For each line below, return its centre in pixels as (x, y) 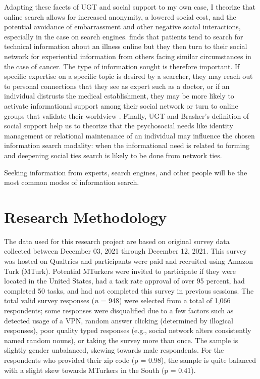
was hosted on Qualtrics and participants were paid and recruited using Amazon (128, 261)
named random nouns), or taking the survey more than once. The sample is (121, 340)
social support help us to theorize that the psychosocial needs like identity (119, 126)
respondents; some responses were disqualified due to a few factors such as (119, 310)
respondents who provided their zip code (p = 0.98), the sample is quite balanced (130, 360)
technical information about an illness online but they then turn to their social (126, 46)
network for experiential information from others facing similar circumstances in (128, 56)
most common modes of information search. (72, 182)
